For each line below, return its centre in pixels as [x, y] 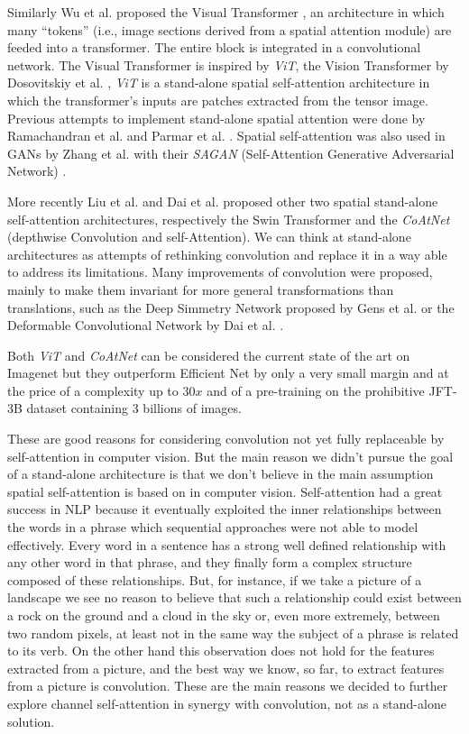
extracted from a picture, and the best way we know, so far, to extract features [226, 668]
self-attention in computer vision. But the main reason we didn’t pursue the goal [230, 456]
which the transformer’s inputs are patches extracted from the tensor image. [218, 100]
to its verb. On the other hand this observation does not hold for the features [221, 651]
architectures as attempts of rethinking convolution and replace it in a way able [227, 254]
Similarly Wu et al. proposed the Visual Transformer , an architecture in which [226, 12]
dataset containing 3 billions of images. [134, 408]
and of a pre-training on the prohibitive [316, 390]
